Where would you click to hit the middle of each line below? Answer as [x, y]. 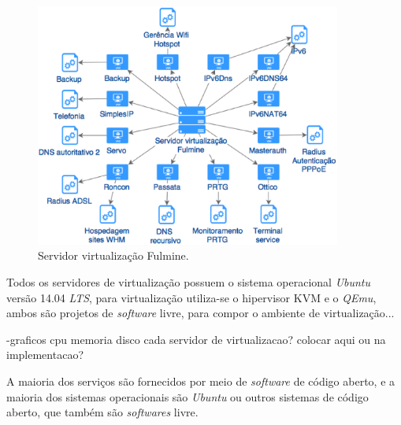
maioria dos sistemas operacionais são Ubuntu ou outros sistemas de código [188, 396]
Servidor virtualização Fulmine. [113, 255]
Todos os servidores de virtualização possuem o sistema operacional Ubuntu [189, 282]
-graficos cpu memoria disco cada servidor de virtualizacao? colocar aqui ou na [196, 339]
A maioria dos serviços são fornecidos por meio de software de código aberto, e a [201, 381]
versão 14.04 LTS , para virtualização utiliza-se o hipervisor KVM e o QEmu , [191, 297]
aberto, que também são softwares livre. [102, 412]
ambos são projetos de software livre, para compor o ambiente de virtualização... [200, 313]
